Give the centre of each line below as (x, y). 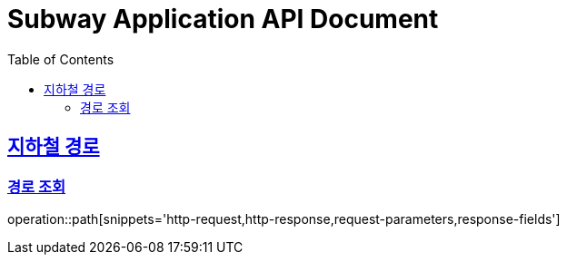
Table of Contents (61, 59)
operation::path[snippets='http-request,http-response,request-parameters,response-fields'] (284, 218)
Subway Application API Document (223, 19)
